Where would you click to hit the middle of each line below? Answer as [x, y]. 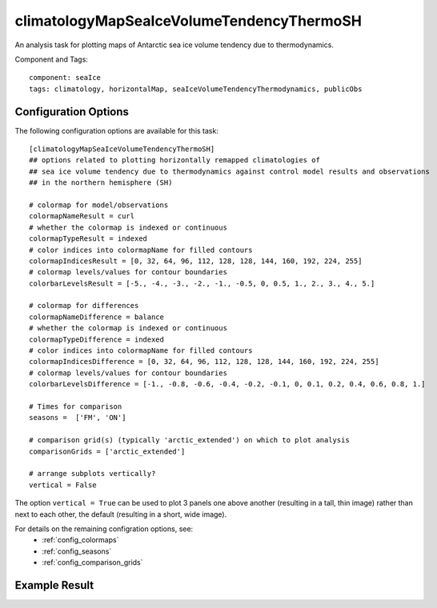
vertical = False [63, 485]
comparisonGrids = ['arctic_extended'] [107, 451]
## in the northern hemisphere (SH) [101, 183]
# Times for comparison [76, 407]
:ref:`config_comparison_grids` [92, 562]
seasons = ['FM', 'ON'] [78, 418]
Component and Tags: [51, 59]
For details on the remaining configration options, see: [104, 529]
